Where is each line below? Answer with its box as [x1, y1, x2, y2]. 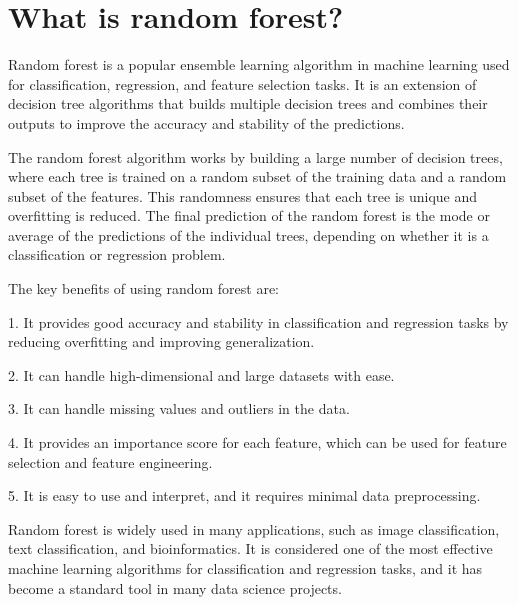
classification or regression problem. [8, 244, 226, 265]
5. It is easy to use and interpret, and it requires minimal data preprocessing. [8, 485, 481, 506]
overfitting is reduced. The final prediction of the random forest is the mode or [8, 205, 490, 226]
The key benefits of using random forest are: [8, 278, 280, 299]
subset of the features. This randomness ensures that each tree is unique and [8, 185, 478, 206]
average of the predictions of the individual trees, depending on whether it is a [8, 224, 489, 245]
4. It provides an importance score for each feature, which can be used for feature [8, 432, 507, 453]
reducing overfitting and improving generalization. [8, 331, 315, 352]
